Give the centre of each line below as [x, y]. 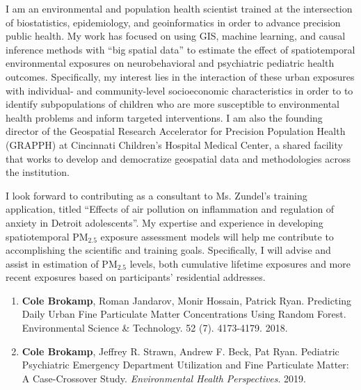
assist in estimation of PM [62, 263]
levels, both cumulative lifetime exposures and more [240, 263]
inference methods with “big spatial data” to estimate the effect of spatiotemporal [180, 49]
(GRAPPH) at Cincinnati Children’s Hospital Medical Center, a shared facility [174, 144]
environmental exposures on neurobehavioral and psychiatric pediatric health [170, 63]
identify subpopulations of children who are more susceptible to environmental [173, 104]
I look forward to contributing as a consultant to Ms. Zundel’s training [157, 195]
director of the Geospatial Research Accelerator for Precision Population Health [176, 131]
